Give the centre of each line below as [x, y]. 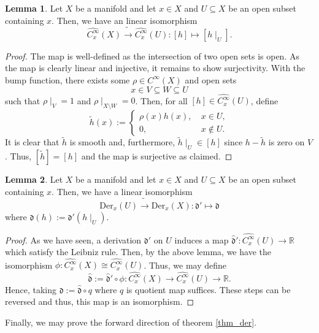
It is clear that [32, 142]
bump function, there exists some [67, 79]
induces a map [202, 239]
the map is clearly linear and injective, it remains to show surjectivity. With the [155, 68]
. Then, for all [161, 100]
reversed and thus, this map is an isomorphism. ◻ [100, 301]
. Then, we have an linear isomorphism [125, 20]
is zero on [286, 142]
